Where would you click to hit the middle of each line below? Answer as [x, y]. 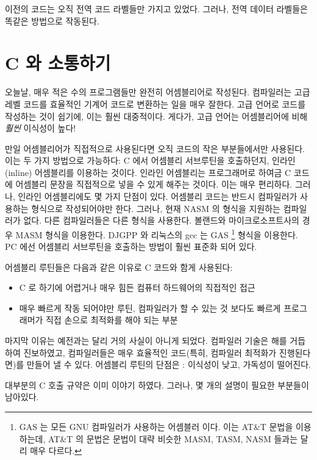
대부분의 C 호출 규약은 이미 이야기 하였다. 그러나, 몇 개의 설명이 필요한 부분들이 [157, 385]
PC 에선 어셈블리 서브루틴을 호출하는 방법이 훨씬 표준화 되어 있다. [131, 246]
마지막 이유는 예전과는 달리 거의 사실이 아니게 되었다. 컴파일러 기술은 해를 [146, 341]
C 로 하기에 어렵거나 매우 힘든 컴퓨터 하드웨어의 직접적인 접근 [137, 287]
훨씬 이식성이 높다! [41, 128]
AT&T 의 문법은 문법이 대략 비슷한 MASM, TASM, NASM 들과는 [173, 438]
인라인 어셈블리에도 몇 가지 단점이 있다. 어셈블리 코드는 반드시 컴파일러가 [158, 196]
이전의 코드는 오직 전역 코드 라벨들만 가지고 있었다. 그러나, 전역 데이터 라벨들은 [156, 9]
